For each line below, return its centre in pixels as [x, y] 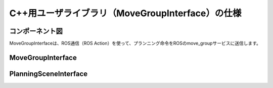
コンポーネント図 [36, 31]
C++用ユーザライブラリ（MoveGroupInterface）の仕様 [125, 13]
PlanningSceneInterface [49, 74]
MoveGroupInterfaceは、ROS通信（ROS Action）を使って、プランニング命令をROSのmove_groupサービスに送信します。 [135, 43]
